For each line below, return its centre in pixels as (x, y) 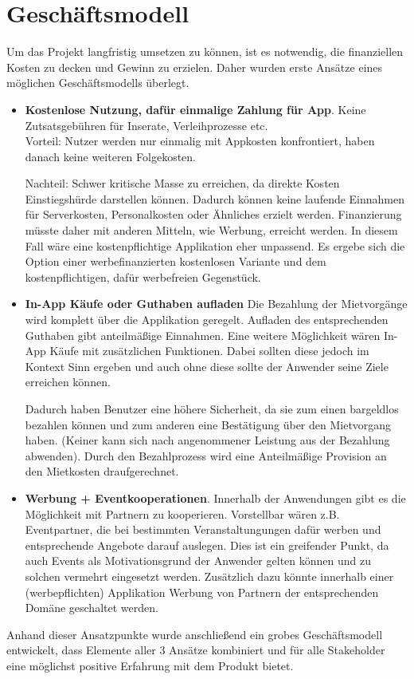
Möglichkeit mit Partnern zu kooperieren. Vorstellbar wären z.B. (182, 513)
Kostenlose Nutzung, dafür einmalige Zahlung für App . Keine (195, 109)
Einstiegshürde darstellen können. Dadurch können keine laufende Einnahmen (215, 198)
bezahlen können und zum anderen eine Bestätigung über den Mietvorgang (208, 424)
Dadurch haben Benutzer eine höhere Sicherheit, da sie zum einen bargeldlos (212, 409)
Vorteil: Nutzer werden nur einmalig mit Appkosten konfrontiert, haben (200, 141)
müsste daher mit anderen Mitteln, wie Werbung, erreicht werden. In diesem (211, 230)
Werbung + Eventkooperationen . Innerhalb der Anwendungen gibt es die (215, 497)
